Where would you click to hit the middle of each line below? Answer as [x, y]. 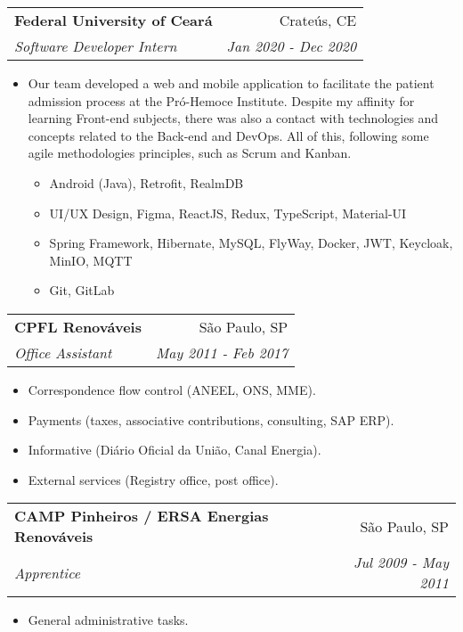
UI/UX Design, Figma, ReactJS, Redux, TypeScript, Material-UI [228, 213]
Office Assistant [63, 352]
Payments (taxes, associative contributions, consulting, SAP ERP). [211, 419]
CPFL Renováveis [78, 326]
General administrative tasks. [108, 620]
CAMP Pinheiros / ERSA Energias [142, 516]
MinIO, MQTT [91, 260]
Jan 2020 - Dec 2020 [292, 46]
